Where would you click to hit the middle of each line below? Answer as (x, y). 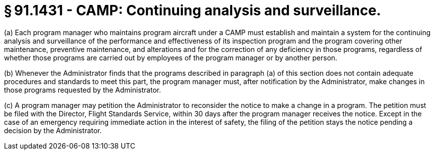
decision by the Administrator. (53, 130)
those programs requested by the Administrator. (83, 90)
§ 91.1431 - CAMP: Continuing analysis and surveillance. (193, 10)
